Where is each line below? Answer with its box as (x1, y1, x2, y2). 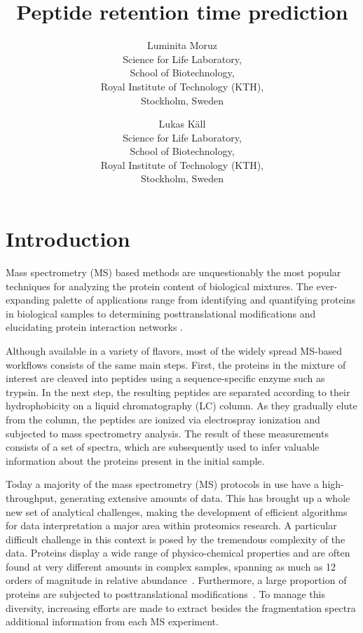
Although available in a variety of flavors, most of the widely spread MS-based (6, 343, 342, 358)
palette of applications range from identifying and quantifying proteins (53, 292, 355, 307)
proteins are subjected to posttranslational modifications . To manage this (6, 587, 325, 601)
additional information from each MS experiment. (6, 614, 219, 629)
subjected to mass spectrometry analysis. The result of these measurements (6, 426, 329, 440)
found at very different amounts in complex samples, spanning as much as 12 (6, 559, 336, 573)
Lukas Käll (158, 116, 206, 131)
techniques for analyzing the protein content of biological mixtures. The (6, 278, 313, 293)
